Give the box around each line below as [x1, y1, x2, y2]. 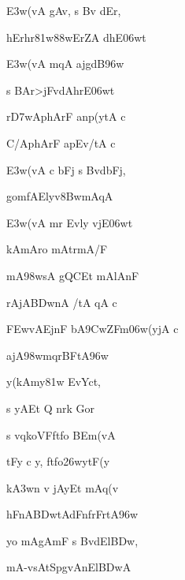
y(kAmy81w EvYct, [6, 373, 101, 390]
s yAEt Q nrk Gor [6, 399, 95, 416]
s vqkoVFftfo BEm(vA [6, 426, 116, 443]
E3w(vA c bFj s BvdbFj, [6, 161, 126, 178]
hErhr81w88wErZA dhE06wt [6, 28, 146, 45]
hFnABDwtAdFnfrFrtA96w [6, 506, 139, 522]
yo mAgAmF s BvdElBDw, [6, 532, 139, 548]
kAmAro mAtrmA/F [6, 241, 108, 257]
